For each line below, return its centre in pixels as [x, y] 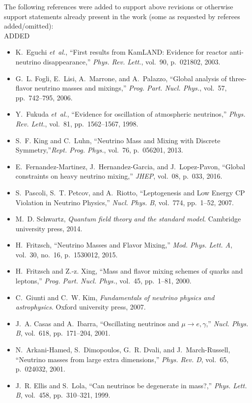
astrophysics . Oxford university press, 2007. [81, 307]
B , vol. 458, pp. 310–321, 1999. [63, 395]
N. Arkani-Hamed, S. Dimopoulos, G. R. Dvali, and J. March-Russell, [123, 350]
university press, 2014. [49, 228]
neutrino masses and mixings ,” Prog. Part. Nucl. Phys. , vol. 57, [131, 88]
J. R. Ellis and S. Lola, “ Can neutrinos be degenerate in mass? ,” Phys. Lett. [131, 385]
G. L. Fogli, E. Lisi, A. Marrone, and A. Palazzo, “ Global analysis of [121, 78]
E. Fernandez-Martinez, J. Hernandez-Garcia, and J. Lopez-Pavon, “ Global [130, 166]
